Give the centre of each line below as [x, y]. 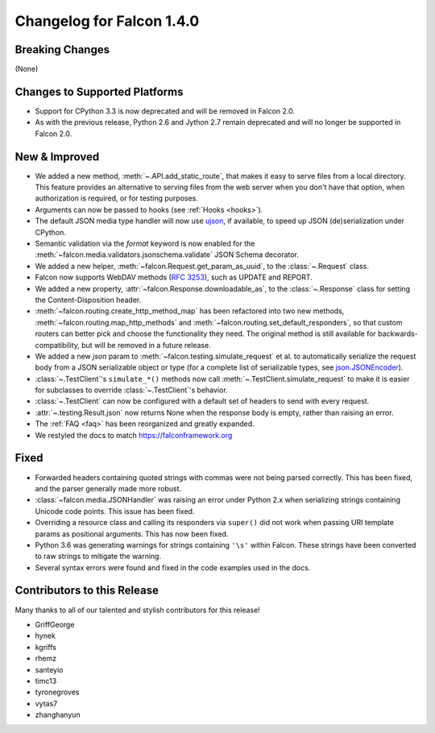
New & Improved [57, 157]
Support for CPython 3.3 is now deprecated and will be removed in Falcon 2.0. [165, 111]
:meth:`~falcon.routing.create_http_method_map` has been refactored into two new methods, [190, 311]
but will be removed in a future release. [146, 345]
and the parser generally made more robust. [108, 488]
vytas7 [46, 703]
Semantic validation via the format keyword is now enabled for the [145, 243]
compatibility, [58, 345]
